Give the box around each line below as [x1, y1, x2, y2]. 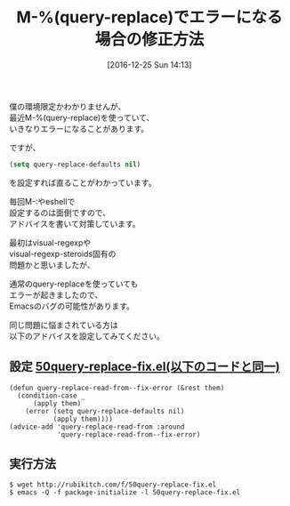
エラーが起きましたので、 [9, 289, 103, 300]
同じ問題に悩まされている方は [9, 319, 118, 330]
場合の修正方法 [94, 29, 205, 50]
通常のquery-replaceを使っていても [9, 278, 139, 289]
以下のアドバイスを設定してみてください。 [9, 330, 165, 341]
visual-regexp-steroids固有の [9, 248, 117, 259]
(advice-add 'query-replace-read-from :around [9, 422, 185, 431]
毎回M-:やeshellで [9, 196, 76, 206]
